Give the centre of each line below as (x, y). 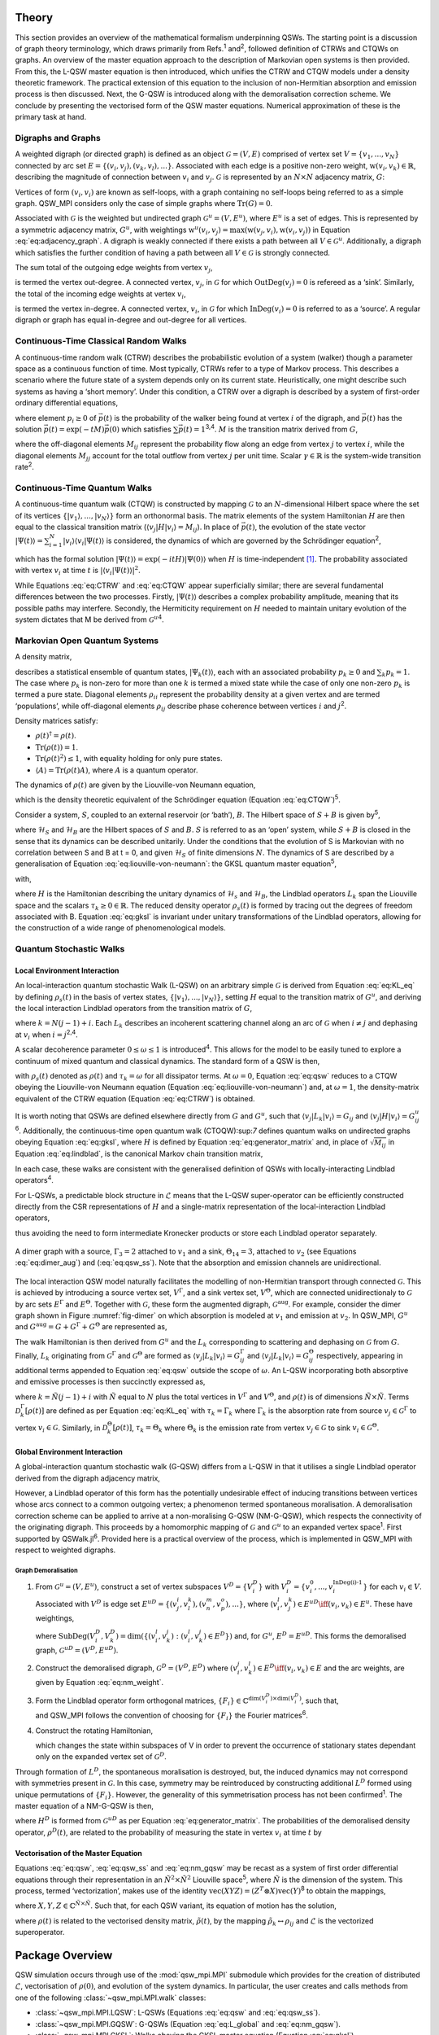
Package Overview (64, 1955)
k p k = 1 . (396, 673)
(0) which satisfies (141, 429)
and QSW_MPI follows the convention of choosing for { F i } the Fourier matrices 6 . (172, 1716)
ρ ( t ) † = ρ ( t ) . (56, 735)
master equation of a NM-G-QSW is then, (85, 1806)
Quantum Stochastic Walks (70, 949)
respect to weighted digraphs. (65, 1550)
